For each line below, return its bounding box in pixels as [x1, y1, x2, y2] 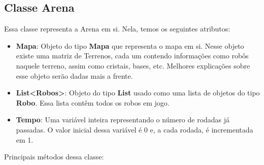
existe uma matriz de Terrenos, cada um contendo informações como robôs [16, 50, 249, 61]
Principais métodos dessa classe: [4, 151, 104, 162]
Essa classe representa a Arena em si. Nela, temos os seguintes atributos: [4, 23, 230, 34]
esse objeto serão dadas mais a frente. [16, 70, 133, 81]
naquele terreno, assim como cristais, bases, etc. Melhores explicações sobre [16, 60, 250, 71]
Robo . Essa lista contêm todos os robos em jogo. [16, 97, 170, 108]
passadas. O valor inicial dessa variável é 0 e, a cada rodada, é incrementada [16, 124, 253, 135]
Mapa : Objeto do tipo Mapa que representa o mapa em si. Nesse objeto [16, 40, 244, 51]
